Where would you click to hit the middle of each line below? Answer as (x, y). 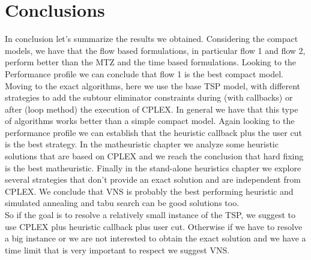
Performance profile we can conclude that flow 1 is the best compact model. (144, 73)
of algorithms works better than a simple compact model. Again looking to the (150, 121)
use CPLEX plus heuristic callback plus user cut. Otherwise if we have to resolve (154, 226)
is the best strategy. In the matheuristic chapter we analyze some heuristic (142, 144)
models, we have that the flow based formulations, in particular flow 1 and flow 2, (155, 50)
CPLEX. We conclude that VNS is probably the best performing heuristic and (149, 191)
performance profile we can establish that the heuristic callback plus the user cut (153, 132)
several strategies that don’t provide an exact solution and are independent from (153, 179)
